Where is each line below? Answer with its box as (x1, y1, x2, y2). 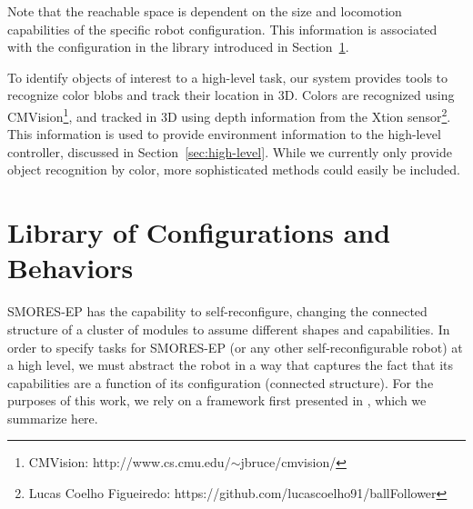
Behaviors (7, 249, 134, 286)
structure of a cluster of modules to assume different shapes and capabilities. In (7, 319, 450, 338)
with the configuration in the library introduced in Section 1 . (7, 37, 349, 56)
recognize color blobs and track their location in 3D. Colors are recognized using (7, 85, 455, 105)
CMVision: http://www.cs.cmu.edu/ (28, 453, 231, 472)
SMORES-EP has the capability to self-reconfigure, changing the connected (7, 302, 428, 321)
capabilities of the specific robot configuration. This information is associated (7, 19, 438, 38)
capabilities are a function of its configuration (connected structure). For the (7, 373, 434, 392)
